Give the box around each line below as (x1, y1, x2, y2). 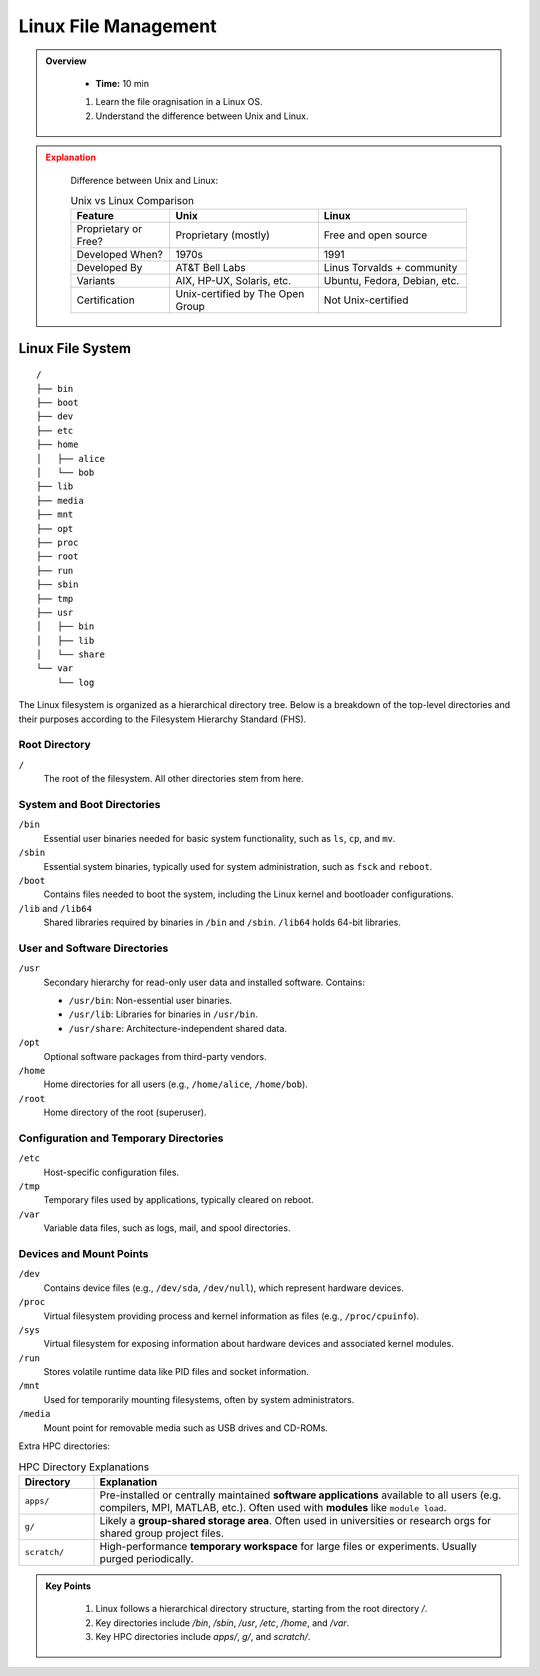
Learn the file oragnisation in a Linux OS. (95, 96, 263, 108)
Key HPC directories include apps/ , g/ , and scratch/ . (95, 1630, 311, 1642)
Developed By (76, 261, 143, 275)
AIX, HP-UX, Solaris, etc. (175, 274, 292, 288)
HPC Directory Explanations (18, 1460, 150, 1474)
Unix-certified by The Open (175, 287, 305, 301)
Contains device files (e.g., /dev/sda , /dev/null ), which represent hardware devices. (43, 1281, 404, 1294)
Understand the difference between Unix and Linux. (95, 110, 309, 122)
